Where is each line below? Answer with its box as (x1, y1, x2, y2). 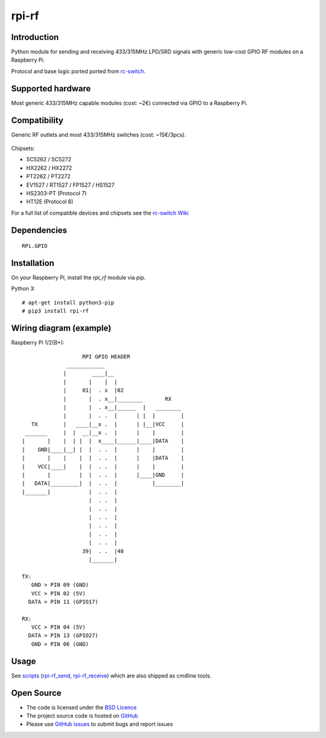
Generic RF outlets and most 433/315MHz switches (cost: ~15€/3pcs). (11, 131, 187, 138)
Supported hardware (11, 83, 91, 94)
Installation (11, 258, 54, 268)
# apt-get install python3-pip (22, 299, 115, 306)
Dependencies (11, 225, 68, 235)
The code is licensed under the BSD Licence (26, 704, 137, 711)
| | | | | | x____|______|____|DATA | (22, 438, 184, 444)
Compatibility (11, 115, 63, 125)
